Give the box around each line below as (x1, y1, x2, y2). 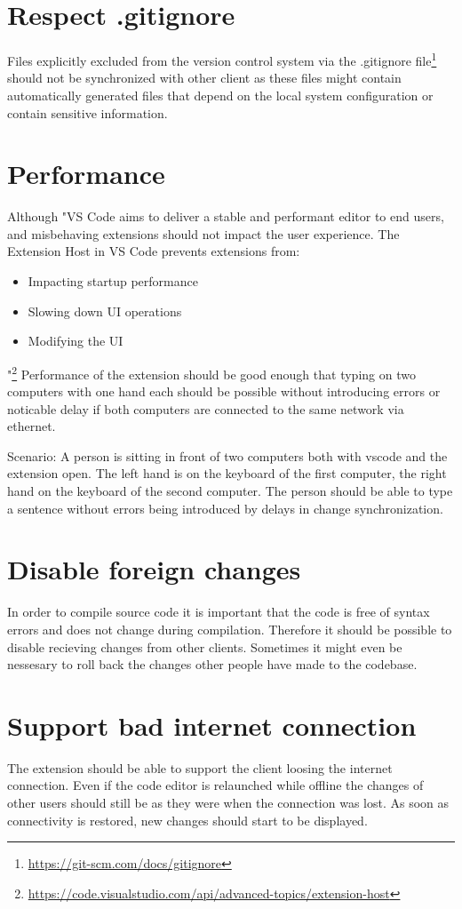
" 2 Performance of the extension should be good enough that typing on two (7, 362, 416, 383)
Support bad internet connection (7, 706, 417, 743)
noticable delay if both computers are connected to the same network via (7, 399, 404, 418)
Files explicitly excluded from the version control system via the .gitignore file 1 (7, 49, 437, 69)
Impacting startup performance (28, 272, 198, 291)
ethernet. (7, 417, 56, 435)
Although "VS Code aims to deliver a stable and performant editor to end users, (7, 207, 444, 226)
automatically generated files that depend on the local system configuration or (7, 85, 434, 104)
